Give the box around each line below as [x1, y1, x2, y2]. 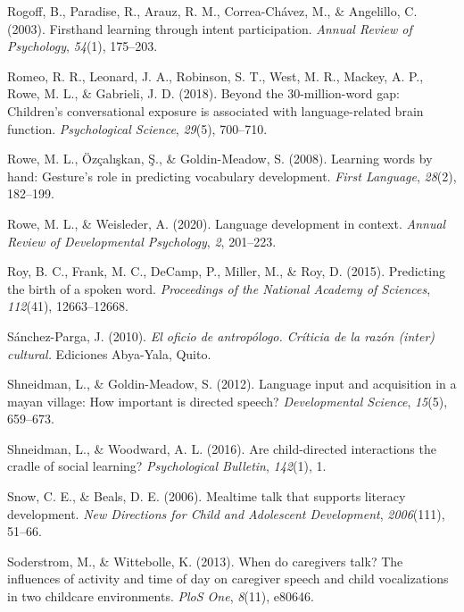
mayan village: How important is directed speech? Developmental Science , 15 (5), [7, 391, 448, 410]
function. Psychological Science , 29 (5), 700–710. [7, 119, 268, 138]
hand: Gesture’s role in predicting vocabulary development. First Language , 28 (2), [7, 166, 457, 185]
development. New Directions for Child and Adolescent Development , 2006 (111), [7, 504, 445, 523]
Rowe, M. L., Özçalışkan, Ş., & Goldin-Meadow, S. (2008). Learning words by [7, 149, 433, 168]
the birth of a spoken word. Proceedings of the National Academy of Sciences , [7, 279, 431, 298]
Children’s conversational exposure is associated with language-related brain [7, 101, 424, 120]
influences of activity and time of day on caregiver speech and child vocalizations [7, 569, 449, 588]
